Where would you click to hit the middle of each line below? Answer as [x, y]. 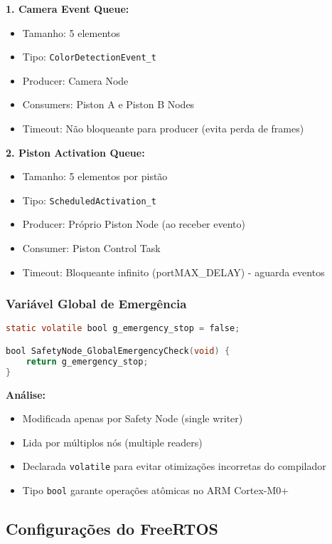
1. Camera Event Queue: [68, 9]
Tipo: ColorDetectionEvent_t [89, 57]
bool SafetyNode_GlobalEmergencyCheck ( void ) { [118, 351]
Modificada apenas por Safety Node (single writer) [133, 418]
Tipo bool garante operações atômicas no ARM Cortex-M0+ [156, 490]
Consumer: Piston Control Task [91, 248]
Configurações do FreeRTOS [112, 529]
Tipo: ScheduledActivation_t [89, 200]
